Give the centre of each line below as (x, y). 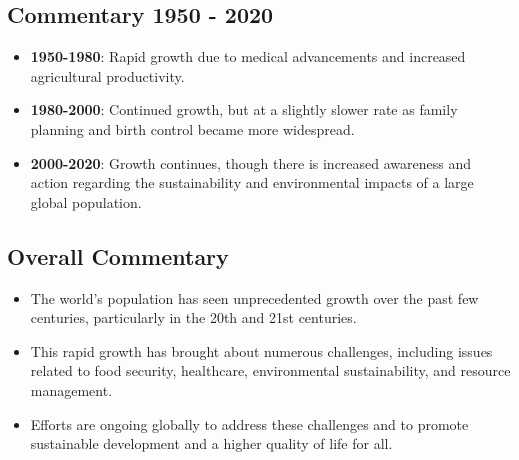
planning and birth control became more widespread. (192, 128)
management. (71, 389)
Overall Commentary (118, 255)
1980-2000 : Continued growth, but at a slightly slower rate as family (244, 109)
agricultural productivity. (107, 75)
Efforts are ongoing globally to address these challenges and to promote (249, 423)
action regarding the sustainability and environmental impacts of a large (252, 182)
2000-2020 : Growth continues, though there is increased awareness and (251, 162)
